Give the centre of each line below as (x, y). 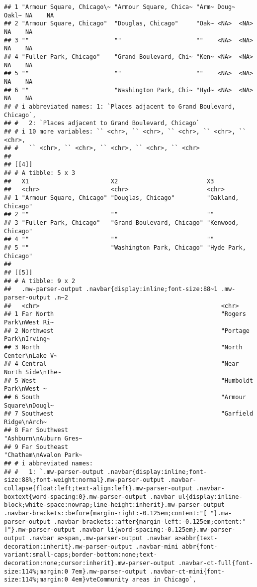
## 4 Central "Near (122, 364)
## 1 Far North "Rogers (125, 314)
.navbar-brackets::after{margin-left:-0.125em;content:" (150, 521)
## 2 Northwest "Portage (127, 331)
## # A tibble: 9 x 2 (40, 281)
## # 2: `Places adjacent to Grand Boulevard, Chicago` (102, 123)
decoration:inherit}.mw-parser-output (68, 546)
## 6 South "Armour (125, 397)
